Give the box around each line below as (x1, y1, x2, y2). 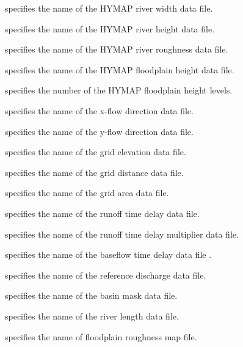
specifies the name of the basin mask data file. (5, 289, 178, 302)
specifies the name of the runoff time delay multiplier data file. (5, 227, 239, 240)
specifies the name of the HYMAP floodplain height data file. (5, 63, 234, 76)
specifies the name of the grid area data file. (5, 186, 169, 199)
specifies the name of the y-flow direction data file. (5, 125, 194, 137)
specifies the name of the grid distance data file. (5, 166, 184, 178)
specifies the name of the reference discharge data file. (5, 268, 206, 281)
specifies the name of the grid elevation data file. (5, 145, 186, 158)
